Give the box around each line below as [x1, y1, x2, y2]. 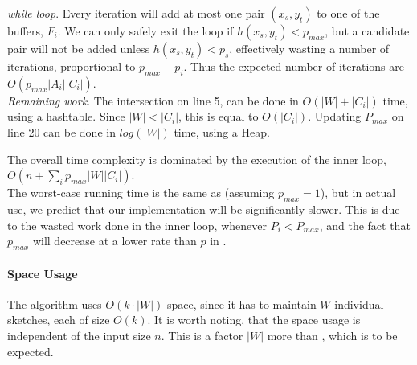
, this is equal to [178, 108, 259, 125]
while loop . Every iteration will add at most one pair [7, 5, 265, 21]
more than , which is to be [267, 326, 398, 343]
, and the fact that [319, 216, 411, 233]
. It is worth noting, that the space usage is [147, 311, 361, 328]
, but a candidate [325, 23, 410, 39]
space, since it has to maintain [166, 295, 317, 312]
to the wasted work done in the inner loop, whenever [7, 216, 267, 233]
